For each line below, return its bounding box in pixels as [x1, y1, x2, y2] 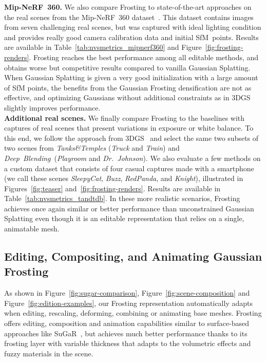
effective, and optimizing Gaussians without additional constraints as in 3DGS [4, 92, 251, 103]
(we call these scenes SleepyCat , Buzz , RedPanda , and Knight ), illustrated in [4, 173, 243, 184]
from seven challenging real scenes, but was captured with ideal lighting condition [4, 22, 261, 32]
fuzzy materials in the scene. [4, 348, 93, 358]
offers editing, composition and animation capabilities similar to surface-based [4, 318, 249, 329]
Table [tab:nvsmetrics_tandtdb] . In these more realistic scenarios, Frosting [4, 193, 240, 204]
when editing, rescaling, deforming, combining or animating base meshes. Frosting [4, 307, 262, 318]
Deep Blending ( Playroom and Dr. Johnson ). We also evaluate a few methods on [4, 152, 261, 163]
